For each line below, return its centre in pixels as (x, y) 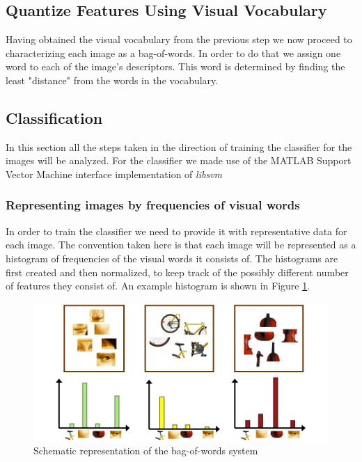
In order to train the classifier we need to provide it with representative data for (176, 231)
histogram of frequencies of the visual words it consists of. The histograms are (172, 258)
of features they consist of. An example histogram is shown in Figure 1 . (158, 286)
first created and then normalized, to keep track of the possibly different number (177, 272)
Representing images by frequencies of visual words (153, 205)
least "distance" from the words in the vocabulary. (112, 80)
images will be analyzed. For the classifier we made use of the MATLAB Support (179, 160)
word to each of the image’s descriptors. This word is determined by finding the (175, 66)
